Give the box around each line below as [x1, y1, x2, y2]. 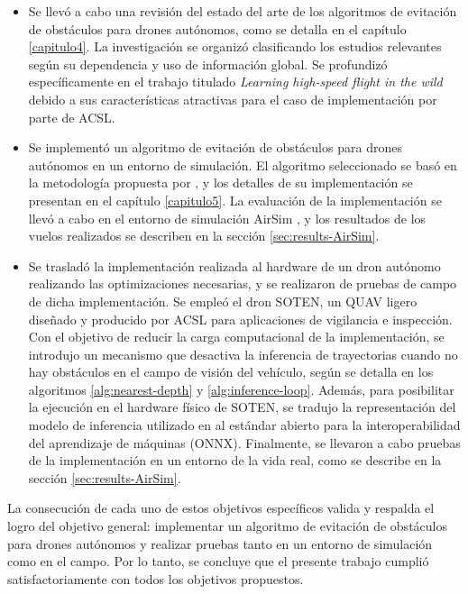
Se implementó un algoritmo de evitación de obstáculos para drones [28, 138, 402, 157]
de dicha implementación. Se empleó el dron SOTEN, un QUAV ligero [28, 291, 418, 310]
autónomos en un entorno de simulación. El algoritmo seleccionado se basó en [28, 155, 457, 174]
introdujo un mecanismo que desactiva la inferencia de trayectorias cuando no [28, 344, 458, 363]
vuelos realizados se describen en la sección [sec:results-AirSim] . [28, 226, 380, 245]
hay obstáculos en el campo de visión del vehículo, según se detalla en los [28, 362, 434, 381]
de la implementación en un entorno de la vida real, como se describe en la [28, 451, 442, 470]
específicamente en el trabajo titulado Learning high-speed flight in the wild [28, 72, 443, 91]
